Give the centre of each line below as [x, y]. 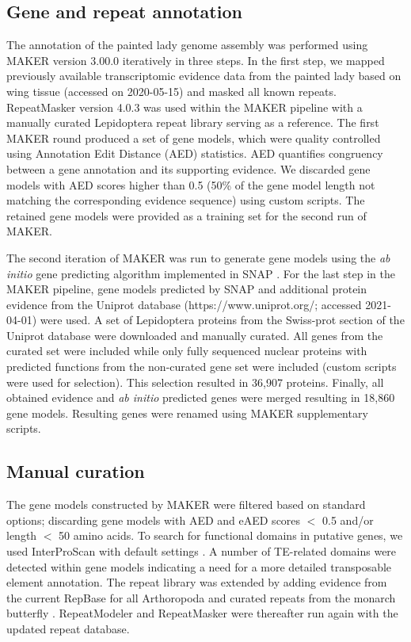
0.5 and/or [348, 520]
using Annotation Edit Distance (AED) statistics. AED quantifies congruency [195, 153]
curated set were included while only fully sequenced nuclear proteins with [187, 351]
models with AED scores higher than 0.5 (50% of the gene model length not [191, 184]
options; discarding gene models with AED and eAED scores [154, 520]
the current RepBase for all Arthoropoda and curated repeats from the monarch [201, 597]
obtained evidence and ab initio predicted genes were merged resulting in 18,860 [201, 397]
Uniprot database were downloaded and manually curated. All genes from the [195, 335]
